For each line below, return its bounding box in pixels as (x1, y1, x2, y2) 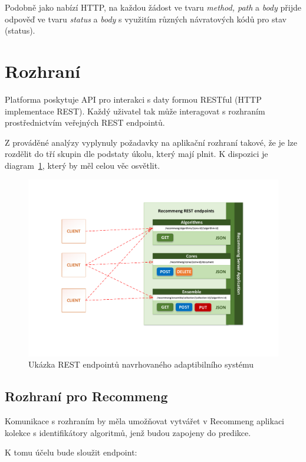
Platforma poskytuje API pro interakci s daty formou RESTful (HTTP (5, 93, 262, 105)
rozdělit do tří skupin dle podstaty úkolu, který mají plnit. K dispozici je (5, 148, 268, 160)
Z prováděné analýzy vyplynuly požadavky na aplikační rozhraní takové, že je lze (5, 136, 297, 148)
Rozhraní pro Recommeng (5, 387, 168, 405)
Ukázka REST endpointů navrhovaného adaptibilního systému (28, 358, 254, 371)
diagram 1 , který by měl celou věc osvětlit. (5, 159, 160, 171)
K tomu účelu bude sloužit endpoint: (5, 446, 137, 458)
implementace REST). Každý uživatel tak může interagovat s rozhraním (5, 104, 265, 117)
